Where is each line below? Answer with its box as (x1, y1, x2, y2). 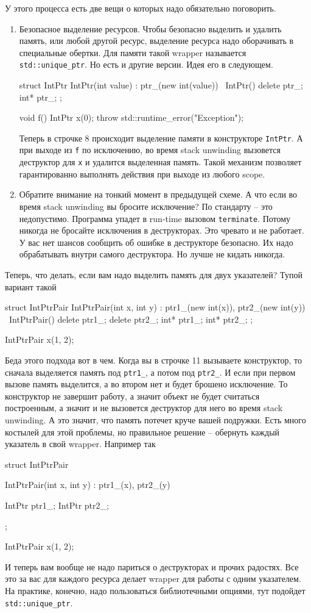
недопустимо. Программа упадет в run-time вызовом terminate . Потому (19, 212, 291, 224)
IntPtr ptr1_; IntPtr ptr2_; (5, 498, 109, 511)
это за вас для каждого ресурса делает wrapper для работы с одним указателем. (5, 572, 301, 585)
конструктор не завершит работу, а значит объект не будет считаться (5, 389, 260, 402)
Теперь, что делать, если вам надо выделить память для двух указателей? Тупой (5, 268, 302, 281)
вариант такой (5, 280, 57, 293)
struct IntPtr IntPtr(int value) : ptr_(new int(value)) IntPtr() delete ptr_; (19, 79, 303, 91)
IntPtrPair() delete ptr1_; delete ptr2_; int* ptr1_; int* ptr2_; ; (9, 312, 253, 325)
